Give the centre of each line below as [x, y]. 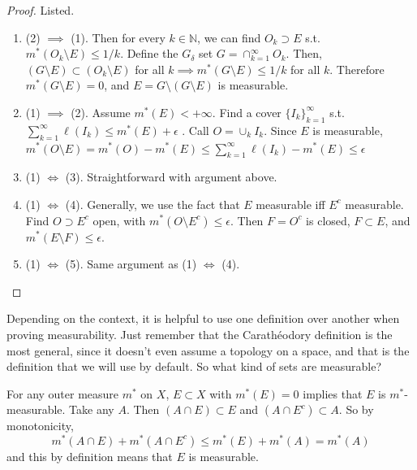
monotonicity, [40, 426]
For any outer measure [63, 393]
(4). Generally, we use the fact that [153, 204]
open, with [119, 220]
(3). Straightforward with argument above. [171, 177]
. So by [356, 409]
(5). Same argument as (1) [131, 264]
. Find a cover [247, 112]
